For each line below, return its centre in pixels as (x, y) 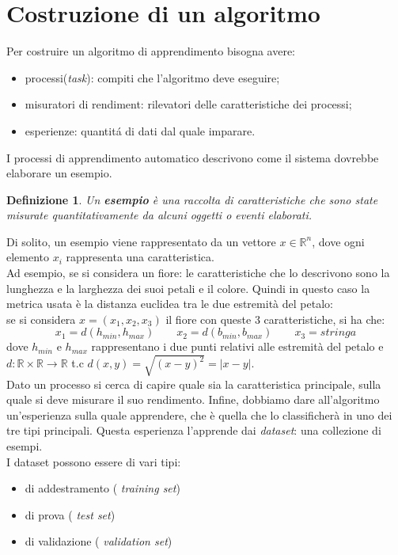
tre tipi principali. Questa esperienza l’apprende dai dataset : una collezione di (194, 430)
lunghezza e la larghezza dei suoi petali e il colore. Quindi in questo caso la (188, 288)
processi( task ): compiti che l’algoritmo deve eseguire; (152, 77)
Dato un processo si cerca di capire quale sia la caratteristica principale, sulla (194, 384)
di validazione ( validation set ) (99, 541)
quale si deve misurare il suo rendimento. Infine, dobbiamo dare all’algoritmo (193, 399)
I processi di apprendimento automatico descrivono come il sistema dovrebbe (193, 157)
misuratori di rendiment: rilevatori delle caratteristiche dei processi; (188, 104)
